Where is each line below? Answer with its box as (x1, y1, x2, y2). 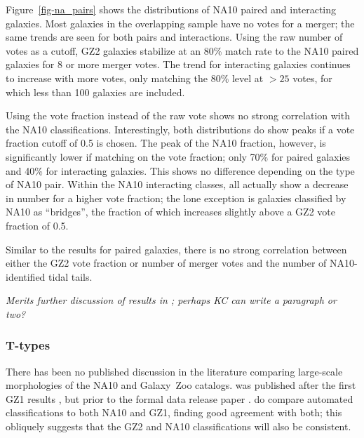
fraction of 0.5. (6, 218, 69, 232)
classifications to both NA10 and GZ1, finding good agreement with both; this (6, 405, 342, 420)
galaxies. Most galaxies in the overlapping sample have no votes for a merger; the (6, 15, 355, 30)
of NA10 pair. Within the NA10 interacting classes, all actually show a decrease (6, 177, 349, 192)
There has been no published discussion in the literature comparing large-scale (6, 364, 343, 378)
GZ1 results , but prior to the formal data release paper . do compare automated (6, 391, 353, 406)
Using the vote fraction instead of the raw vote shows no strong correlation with (6, 108, 350, 123)
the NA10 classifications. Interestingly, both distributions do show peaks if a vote (6, 121, 355, 136)
